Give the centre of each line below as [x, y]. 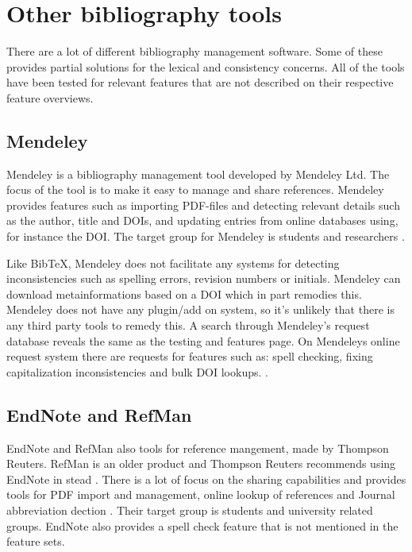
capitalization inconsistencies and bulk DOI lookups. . [137, 371]
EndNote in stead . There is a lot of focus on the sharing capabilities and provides [206, 479]
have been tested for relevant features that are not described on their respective [200, 82]
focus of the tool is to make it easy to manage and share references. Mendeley [195, 189]
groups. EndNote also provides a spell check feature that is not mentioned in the [202, 525]
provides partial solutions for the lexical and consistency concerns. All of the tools [206, 66]
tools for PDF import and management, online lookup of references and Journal [201, 494]
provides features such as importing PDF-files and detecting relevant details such [203, 205]
